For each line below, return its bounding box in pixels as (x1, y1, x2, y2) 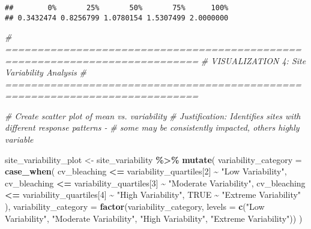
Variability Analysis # (5, 66, 86, 79)
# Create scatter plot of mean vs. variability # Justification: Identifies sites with (5, 109, 301, 122)
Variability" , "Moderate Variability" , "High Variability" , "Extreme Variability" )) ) (5, 212, 303, 224)
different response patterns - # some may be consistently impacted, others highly (5, 121, 300, 134)
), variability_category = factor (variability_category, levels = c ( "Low (5, 200, 265, 213)
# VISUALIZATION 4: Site (201, 54, 306, 67)
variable (5, 133, 34, 146)
